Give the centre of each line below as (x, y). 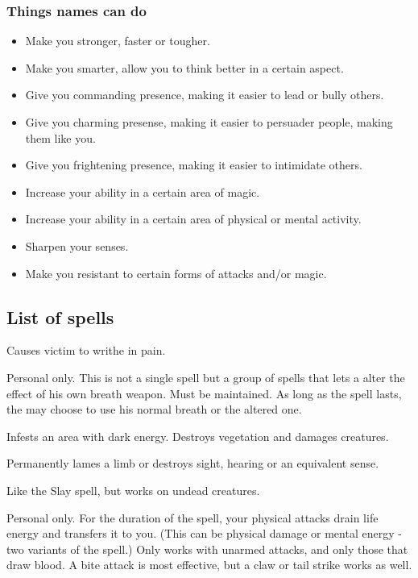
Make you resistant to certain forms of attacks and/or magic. (176, 273)
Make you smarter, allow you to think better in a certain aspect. (184, 67)
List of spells (60, 316)
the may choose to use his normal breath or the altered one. (154, 409)
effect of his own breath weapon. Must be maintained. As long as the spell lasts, (204, 393)
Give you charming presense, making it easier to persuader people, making (209, 122)
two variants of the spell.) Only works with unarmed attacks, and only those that (207, 549)
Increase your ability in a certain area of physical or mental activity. (193, 219)
